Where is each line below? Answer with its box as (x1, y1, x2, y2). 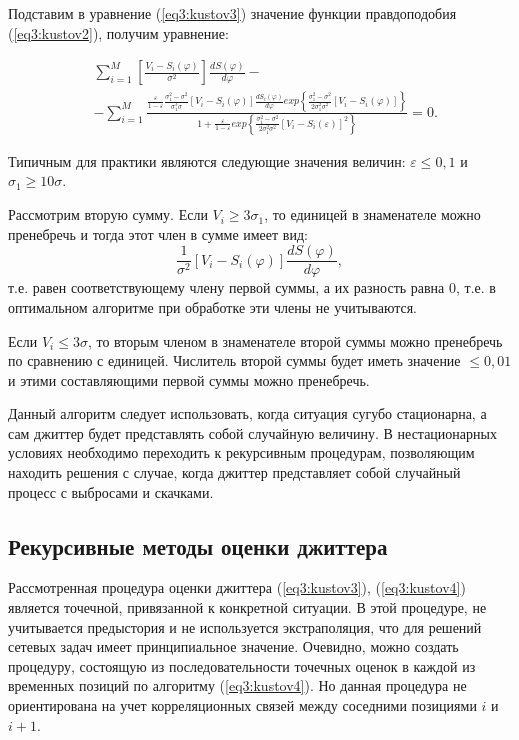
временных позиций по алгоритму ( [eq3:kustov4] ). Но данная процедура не (8, 675, 467, 696)
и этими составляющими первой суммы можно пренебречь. (8, 369, 370, 390)
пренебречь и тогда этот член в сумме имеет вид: (8, 223, 308, 244)
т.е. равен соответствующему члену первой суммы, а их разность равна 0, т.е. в (8, 277, 496, 298)
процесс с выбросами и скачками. (8, 481, 214, 502)
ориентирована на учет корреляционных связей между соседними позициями (8, 695, 477, 716)
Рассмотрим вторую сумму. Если (8, 204, 208, 225)
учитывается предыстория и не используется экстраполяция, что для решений (8, 616, 482, 637)
